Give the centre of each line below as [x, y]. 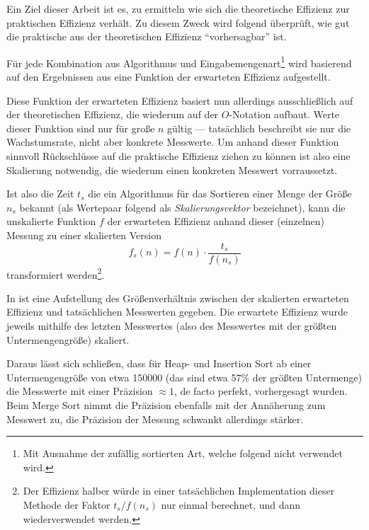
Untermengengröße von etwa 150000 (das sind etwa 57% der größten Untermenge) [184, 377]
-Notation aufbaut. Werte [284, 114]
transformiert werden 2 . [56, 273]
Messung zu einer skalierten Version [84, 235]
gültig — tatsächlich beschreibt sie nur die [259, 128]
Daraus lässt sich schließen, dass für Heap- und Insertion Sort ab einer [159, 363]
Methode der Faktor [67, 505]
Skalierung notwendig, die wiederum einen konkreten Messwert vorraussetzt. [172, 169]
